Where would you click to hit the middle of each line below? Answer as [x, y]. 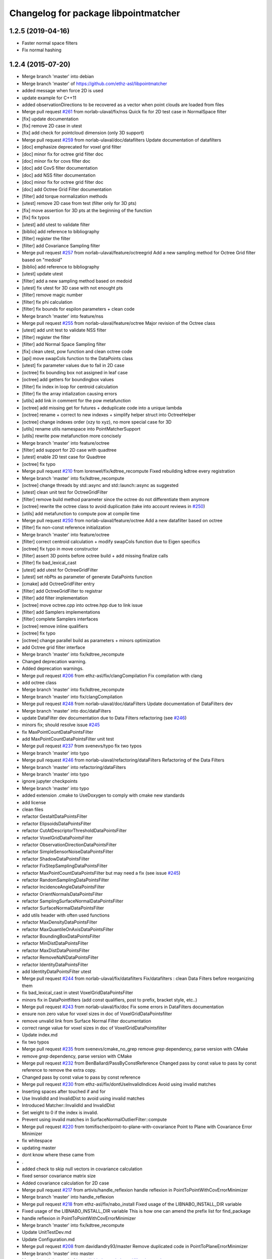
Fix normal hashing [42, 50]
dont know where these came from [58, 1155]
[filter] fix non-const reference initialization [66, 528]
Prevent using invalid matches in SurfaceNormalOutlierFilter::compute [94, 1120]
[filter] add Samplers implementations [61, 612]
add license [34, 802]
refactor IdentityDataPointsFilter [55, 964]
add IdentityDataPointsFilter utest [57, 971]
